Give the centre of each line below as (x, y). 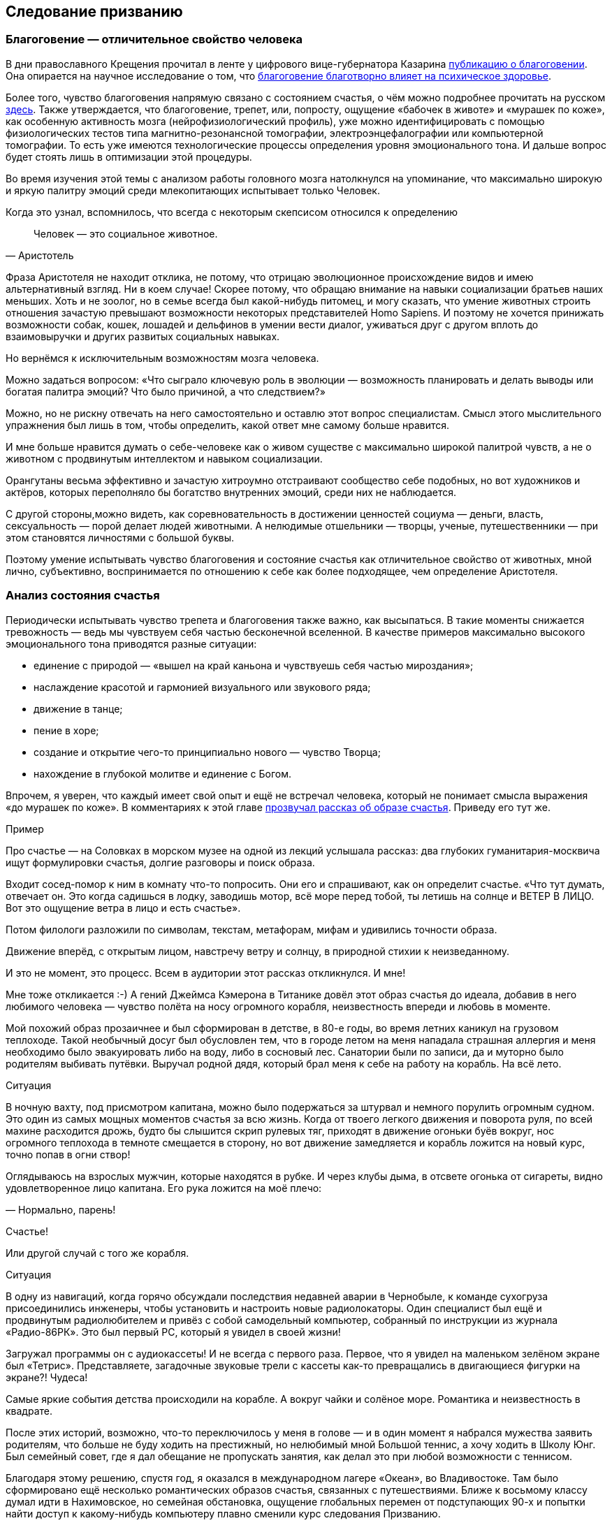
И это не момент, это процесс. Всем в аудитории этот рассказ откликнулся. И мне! (206, 972)
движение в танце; (78, 708)
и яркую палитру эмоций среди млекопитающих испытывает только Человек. (193, 190)
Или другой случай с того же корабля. (97, 1253)
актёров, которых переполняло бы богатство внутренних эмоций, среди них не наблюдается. (231, 492)
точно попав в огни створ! (68, 1154)
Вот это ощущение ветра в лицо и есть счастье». (123, 908)
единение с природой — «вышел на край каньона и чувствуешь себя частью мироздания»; (254, 665)
